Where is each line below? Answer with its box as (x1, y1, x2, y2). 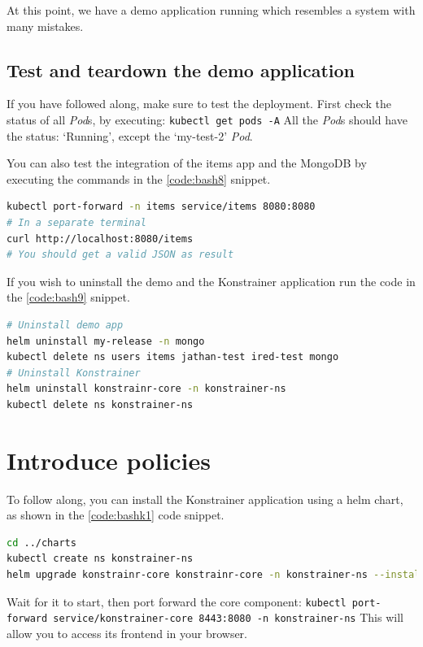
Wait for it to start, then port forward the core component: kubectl (7, 593, 347, 610)
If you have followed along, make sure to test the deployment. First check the (7, 95, 391, 112)
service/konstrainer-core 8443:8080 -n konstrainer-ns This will (53, 609, 403, 626)
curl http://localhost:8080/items (7, 232, 194, 245)
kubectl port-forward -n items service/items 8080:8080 (7, 201, 316, 213)
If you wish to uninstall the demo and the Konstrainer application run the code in (7, 272, 416, 289)
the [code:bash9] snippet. (7, 289, 130, 306)
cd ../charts (7, 536, 76, 549)
